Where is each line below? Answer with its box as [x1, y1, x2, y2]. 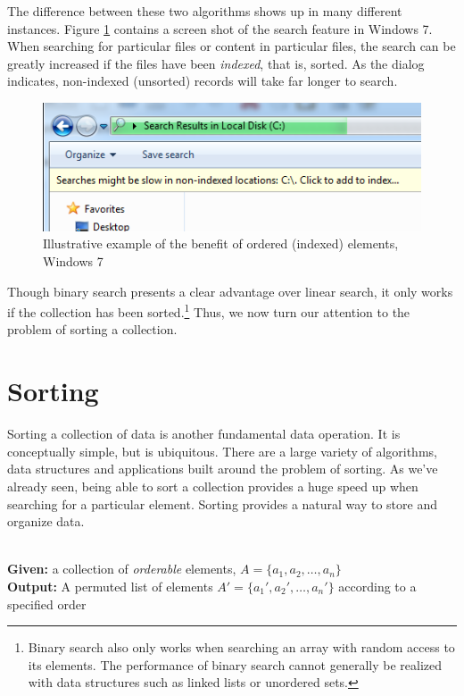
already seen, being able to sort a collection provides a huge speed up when [7, 476, 418, 495]
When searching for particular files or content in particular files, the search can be [7, 37, 456, 55]
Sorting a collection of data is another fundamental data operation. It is [7, 424, 401, 443]
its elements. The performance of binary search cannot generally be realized [28, 655, 443, 674]
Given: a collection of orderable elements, [7, 559, 236, 578]
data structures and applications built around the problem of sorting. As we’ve [7, 459, 438, 478]
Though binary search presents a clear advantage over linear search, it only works [7, 281, 453, 300]
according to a [338, 576, 417, 595]
